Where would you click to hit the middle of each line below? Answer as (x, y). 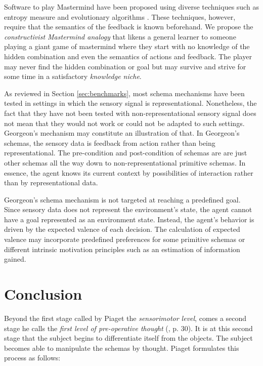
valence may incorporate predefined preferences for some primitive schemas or (125, 239)
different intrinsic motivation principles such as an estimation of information (122, 249)
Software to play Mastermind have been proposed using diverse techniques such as (131, 7)
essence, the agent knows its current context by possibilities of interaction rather (129, 172)
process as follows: (32, 358)
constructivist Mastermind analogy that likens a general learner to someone (120, 36)
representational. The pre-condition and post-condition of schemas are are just (126, 153)
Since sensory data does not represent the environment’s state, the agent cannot (128, 209)
